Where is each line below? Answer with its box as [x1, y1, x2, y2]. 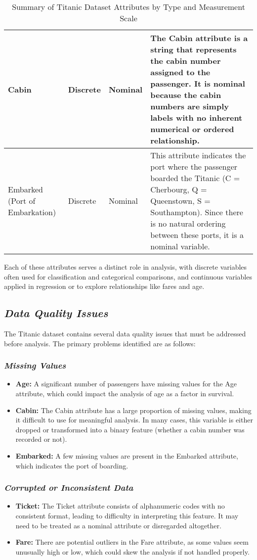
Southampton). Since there [150, 206, 243, 218]
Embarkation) [8, 206, 56, 218]
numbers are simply [150, 100, 229, 112]
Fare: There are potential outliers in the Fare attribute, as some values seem [15, 537, 249, 547]
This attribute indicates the [150, 149, 246, 161]
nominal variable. [150, 240, 210, 252]
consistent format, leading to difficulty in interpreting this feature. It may [15, 510, 239, 520]
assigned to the [150, 66, 211, 78]
